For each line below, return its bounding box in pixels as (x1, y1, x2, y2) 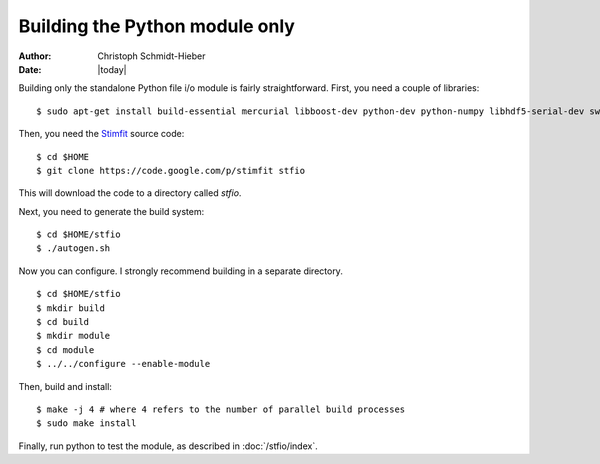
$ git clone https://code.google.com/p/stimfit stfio (36, 165, 305, 176)
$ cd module (36, 344, 95, 355)
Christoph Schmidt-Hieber (97, 50, 206, 62)
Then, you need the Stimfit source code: (18, 128, 185, 140)
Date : (18, 63, 42, 75)
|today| (97, 63, 127, 75)
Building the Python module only (18, 15, 295, 37)
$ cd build (36, 316, 90, 328)
